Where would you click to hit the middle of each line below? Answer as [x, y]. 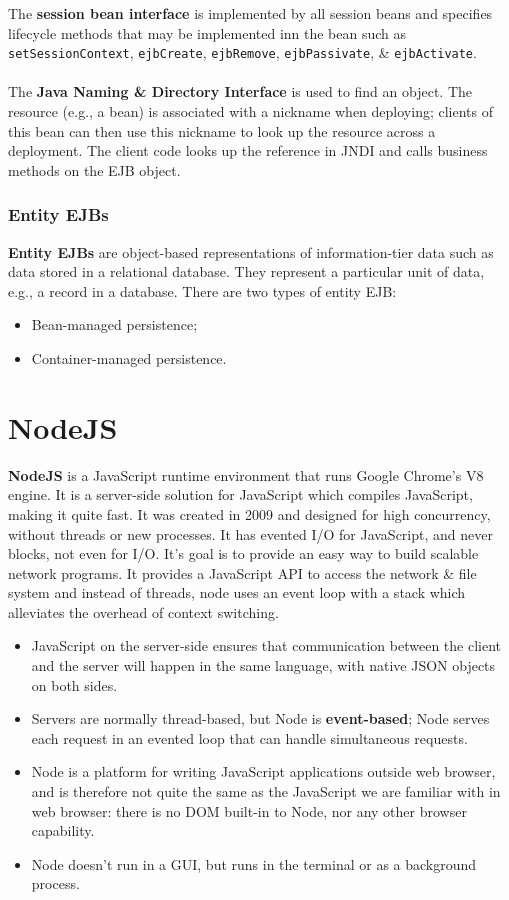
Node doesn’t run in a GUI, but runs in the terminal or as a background [254, 863]
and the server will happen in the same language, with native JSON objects [263, 665]
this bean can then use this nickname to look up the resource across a [222, 130]
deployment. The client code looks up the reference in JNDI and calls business [248, 150]
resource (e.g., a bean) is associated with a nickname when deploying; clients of [250, 111]
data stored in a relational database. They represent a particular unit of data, [246, 271]
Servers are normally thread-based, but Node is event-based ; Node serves [260, 718]
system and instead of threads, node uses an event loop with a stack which [237, 592]
